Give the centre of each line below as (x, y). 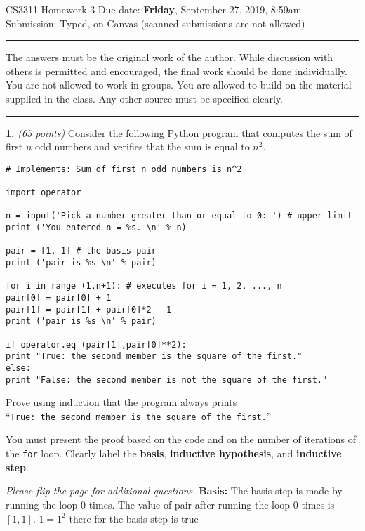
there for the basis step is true (134, 518)
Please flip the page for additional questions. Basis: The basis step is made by (174, 491)
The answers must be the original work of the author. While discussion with (170, 57)
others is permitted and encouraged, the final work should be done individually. (177, 71)
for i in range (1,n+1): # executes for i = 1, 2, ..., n (144, 286)
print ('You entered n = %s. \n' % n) (96, 228)
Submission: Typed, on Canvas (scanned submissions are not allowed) (155, 23)
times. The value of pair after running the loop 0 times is (212, 504)
